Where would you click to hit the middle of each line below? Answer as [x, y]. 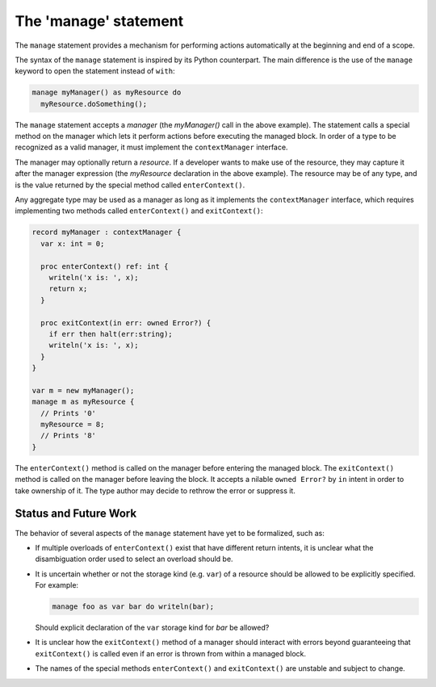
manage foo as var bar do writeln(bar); [133, 607]
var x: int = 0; [73, 243]
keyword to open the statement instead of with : [95, 71]
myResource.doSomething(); [94, 104]
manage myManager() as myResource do [107, 92]
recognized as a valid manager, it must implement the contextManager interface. [151, 147]
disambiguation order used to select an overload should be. [134, 559]
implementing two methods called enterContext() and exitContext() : [139, 211]
